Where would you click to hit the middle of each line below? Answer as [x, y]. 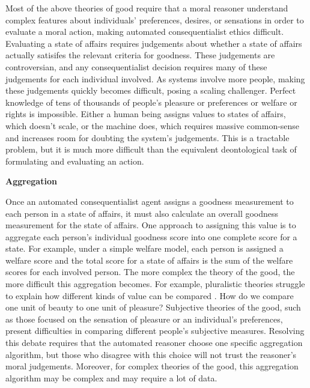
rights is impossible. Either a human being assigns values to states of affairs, [146, 114]
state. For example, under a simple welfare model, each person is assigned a [144, 248]
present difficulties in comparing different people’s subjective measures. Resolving [155, 331]
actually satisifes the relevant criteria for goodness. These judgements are [140, 55]
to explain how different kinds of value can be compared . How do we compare [150, 295]
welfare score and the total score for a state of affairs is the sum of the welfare [149, 260]
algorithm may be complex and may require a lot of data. [111, 377]
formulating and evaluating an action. [75, 161]
